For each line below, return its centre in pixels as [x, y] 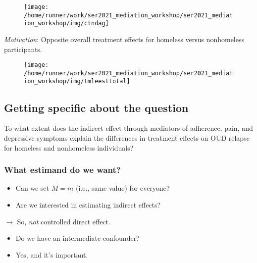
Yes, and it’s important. [52, 254]
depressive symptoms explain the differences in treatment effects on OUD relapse [127, 137]
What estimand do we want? [62, 170]
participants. [23, 49]
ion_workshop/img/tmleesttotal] [77, 81]
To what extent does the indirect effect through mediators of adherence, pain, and [128, 128]
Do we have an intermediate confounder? [77, 238]
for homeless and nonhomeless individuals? [69, 147]
